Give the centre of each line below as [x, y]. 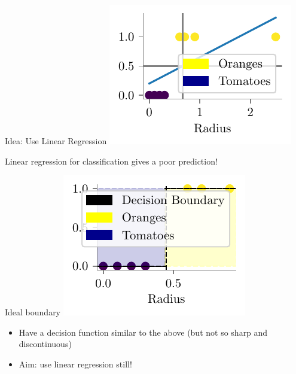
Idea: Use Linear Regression [56, 141]
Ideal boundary [33, 312]
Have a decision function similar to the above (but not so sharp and [143, 332]
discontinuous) [45, 344]
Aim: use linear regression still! [75, 364]
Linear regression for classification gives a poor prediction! [111, 161]
